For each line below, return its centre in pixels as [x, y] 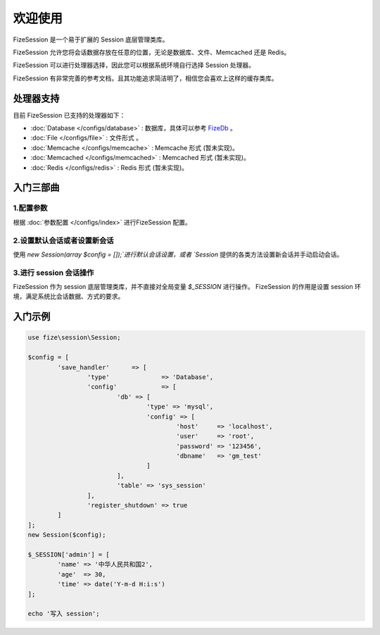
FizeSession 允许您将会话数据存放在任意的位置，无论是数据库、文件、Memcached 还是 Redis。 [152, 52]
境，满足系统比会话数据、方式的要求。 [69, 297]
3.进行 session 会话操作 [53, 273]
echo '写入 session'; [64, 614]
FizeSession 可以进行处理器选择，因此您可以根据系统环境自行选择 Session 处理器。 [134, 65]
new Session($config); [67, 535]
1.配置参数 [30, 208]
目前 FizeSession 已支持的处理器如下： [69, 115]
